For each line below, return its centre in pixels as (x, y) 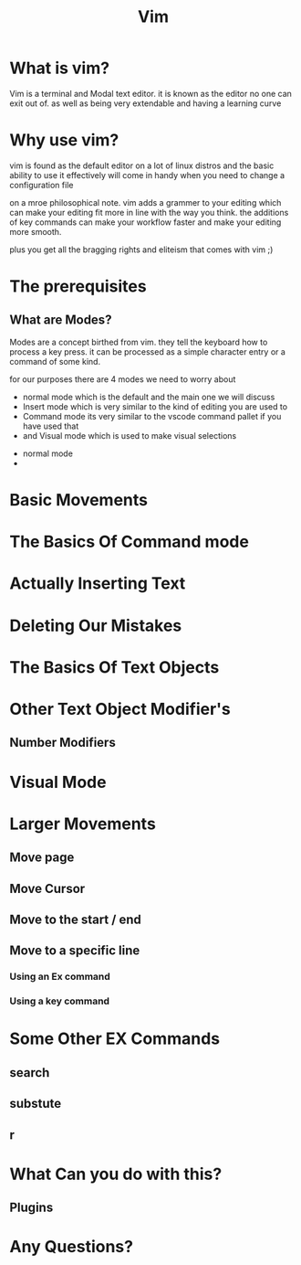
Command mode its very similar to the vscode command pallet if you (152, 416)
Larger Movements (83, 824)
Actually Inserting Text (98, 584)
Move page (42, 858)
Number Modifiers (62, 743)
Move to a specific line (75, 951)
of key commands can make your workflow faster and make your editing (145, 222)
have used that (51, 426)
